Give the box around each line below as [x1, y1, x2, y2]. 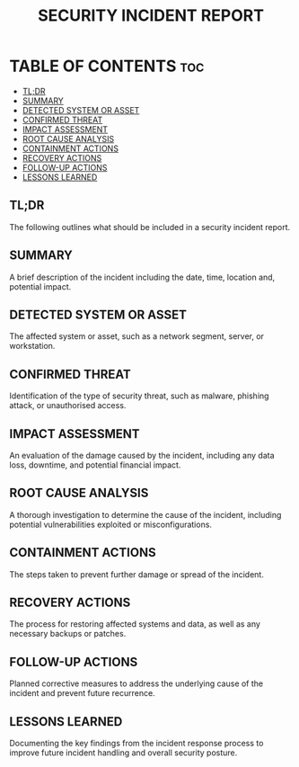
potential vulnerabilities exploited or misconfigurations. [9, 519, 213, 530]
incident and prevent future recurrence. [9, 688, 155, 699]
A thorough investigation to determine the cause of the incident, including [9, 509, 282, 520]
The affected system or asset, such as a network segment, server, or [9, 331, 265, 342]
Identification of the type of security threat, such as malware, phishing [9, 390, 269, 401]
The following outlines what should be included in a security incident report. [9, 221, 291, 232]
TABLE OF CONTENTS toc [9, 56, 205, 76]
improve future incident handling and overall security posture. [9, 747, 238, 758]
